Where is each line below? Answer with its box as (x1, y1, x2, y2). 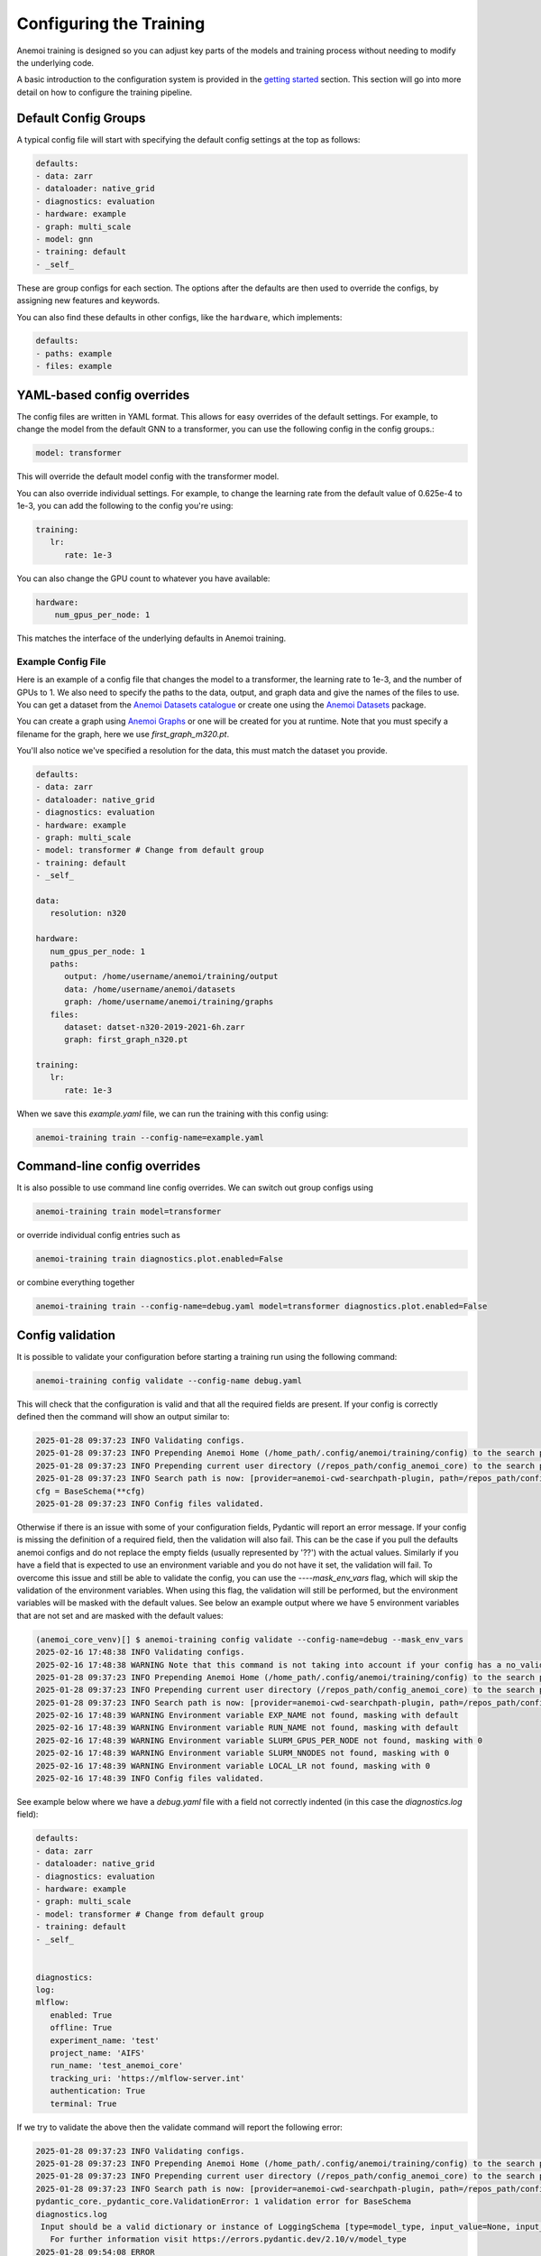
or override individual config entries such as (16, 1230, 180, 1241)
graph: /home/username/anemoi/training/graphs (64, 997, 274, 1007)
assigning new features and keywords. (16, 295, 160, 306)
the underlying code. (16, 57, 95, 68)
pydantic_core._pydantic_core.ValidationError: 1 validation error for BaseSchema (35, 2196, 412, 2206)
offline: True (50, 2022, 113, 2033)
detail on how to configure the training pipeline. (16, 87, 193, 97)
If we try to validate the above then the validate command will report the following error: (16, 2122, 343, 2132)
